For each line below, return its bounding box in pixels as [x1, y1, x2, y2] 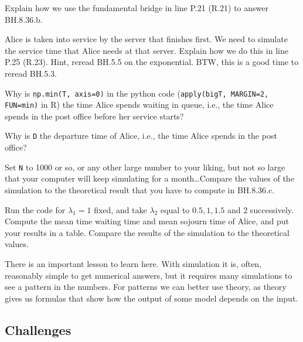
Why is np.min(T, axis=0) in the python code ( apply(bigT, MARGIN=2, [5, 87, 269, 99]
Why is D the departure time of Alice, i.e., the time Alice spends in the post [5, 129, 277, 142]
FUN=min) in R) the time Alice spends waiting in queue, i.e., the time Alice [5, 98, 274, 111]
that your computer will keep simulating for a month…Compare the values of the [5, 172, 294, 184]
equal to [160, 203, 190, 216]
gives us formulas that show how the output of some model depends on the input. [5, 292, 298, 304]
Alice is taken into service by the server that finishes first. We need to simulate [5, 33, 288, 45]
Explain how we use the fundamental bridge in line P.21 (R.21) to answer [5, 2, 269, 13]
